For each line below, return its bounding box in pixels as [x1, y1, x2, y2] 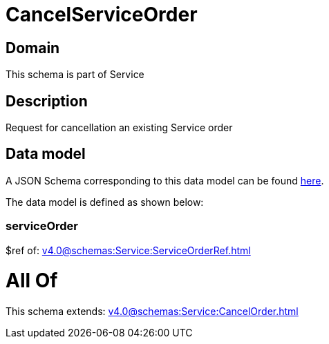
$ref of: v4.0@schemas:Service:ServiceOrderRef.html [6, 244, 251, 256]
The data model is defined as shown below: [6, 195, 204, 208]
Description [6, 92, 88, 110]
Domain [6, 39, 60, 57]
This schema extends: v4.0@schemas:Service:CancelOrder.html [6, 305, 299, 318]
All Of [6, 269, 58, 293]
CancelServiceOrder [6, 3, 198, 26]
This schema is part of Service [6, 68, 144, 81]
